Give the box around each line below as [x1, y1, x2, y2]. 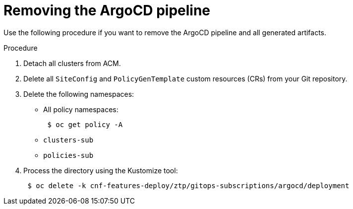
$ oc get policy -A [47, 120, 123, 129]
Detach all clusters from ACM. [23, 59, 121, 68]
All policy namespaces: [43, 105, 118, 114]
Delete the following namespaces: [23, 89, 134, 98]
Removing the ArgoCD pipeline [3, 2, 211, 19]
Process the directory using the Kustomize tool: [23, 166, 178, 175]
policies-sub [43, 151, 94, 159]
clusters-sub [43, 136, 94, 144]
